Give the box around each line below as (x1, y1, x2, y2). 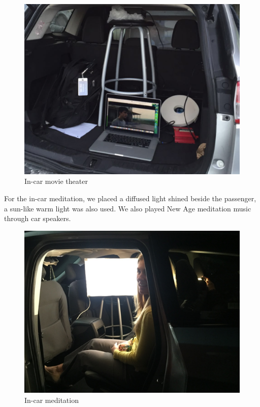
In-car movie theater (24, 176, 88, 186)
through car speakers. (4, 213, 71, 224)
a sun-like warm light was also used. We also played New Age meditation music (4, 203, 251, 213)
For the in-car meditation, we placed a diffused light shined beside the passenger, (4, 193, 256, 204)
